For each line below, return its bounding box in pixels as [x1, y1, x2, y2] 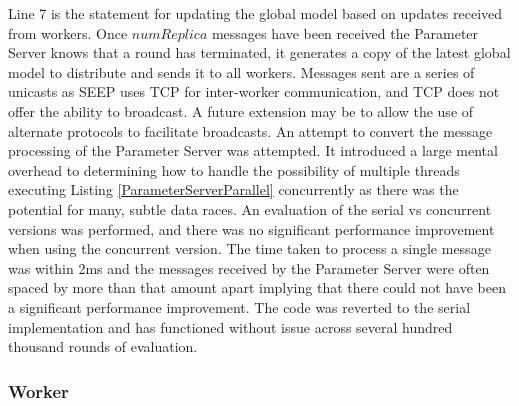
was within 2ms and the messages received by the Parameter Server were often [8, 257, 490, 278]
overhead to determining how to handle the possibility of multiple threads [8, 159, 460, 180]
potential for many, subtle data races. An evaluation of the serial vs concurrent [8, 198, 492, 219]
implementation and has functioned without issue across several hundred [8, 316, 453, 337]
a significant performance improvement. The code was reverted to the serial [8, 296, 471, 317]
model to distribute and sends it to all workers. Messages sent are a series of [8, 61, 475, 82]
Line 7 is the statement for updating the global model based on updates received [8, 3, 503, 23]
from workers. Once [8, 22, 128, 43]
